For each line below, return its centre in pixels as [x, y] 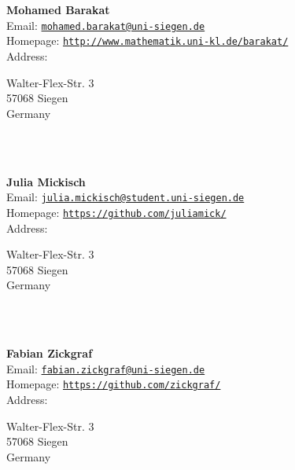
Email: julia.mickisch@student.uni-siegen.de [125, 197]
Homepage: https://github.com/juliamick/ [116, 212]
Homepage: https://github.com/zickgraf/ [114, 384]
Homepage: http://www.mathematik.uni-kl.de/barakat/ [147, 40]
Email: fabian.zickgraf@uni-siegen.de [106, 368]
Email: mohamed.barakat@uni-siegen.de [106, 25]
